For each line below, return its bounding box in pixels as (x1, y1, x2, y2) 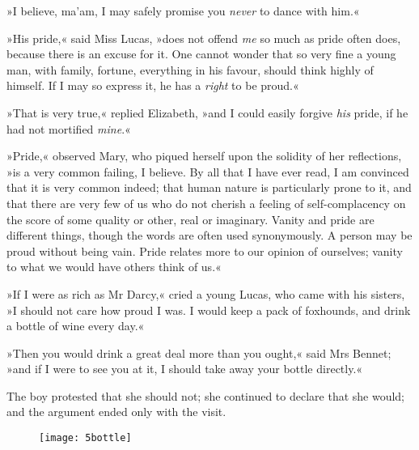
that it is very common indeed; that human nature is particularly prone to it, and (6, 179, 412, 196)
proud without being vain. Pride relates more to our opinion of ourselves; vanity (6, 242, 403, 259)
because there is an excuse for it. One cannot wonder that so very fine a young (6, 45, 396, 62)
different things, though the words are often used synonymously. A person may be (6, 227, 413, 244)
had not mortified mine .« (6, 120, 131, 137)
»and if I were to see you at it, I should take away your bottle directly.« (6, 360, 363, 377)
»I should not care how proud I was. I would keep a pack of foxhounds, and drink (6, 301, 411, 318)
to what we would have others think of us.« (6, 258, 222, 275)
